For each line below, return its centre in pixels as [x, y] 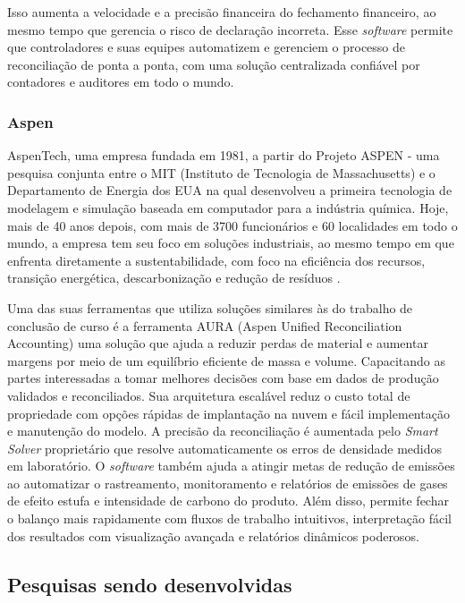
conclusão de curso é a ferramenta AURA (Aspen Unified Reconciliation [205, 325]
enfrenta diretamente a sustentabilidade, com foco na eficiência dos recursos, [216, 260]
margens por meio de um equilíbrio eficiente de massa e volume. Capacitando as [226, 360]
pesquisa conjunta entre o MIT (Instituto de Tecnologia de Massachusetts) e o [221, 172]
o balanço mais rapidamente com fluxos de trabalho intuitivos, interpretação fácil [230, 518]
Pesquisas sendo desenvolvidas [150, 584]
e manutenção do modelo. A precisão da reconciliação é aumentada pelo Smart [223, 431]
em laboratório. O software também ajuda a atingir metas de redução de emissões [231, 466]
